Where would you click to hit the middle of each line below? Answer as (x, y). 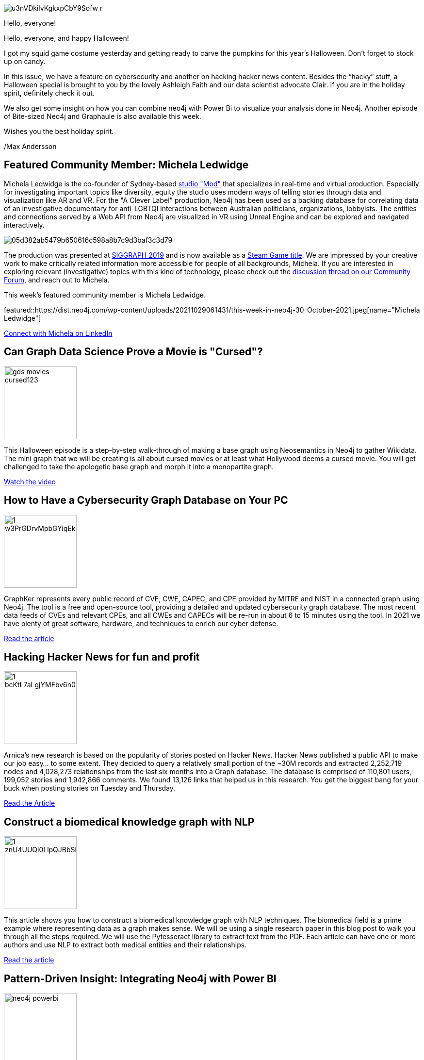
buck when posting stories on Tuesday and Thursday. (90, 788)
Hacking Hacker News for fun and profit (102, 657)
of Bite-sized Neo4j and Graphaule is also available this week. (103, 116)
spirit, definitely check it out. (49, 93)
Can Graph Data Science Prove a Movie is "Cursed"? (133, 352)
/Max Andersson (30, 146)
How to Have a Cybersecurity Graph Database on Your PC (146, 500)
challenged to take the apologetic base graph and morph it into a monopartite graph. (139, 466)
